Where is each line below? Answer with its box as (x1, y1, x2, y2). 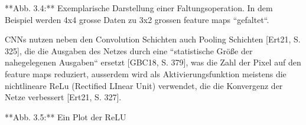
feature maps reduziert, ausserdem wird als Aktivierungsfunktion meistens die (5, 67, 287, 80)
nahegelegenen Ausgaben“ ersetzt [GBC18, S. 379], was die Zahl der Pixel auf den (5, 56, 301, 68)
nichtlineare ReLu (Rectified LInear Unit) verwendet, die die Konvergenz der (5, 79, 283, 91)
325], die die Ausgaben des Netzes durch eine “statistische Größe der (5, 44, 253, 57)
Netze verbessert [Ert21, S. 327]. (5, 91, 122, 103)
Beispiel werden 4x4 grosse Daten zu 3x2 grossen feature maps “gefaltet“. (5, 13, 269, 25)
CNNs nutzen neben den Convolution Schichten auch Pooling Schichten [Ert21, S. (5, 33, 301, 45)
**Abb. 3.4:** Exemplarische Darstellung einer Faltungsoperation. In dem (5, 2, 273, 14)
